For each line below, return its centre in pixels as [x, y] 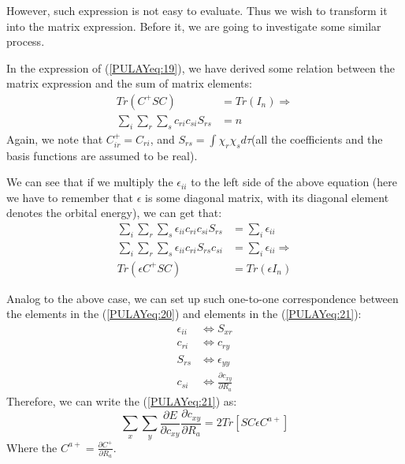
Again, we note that [55, 138]
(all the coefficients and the [317, 138]
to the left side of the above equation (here [294, 182]
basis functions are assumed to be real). [102, 155]
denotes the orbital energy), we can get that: [114, 213]
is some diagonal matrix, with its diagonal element [267, 197]
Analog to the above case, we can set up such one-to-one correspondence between [202, 298]
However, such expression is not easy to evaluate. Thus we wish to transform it [197, 10]
